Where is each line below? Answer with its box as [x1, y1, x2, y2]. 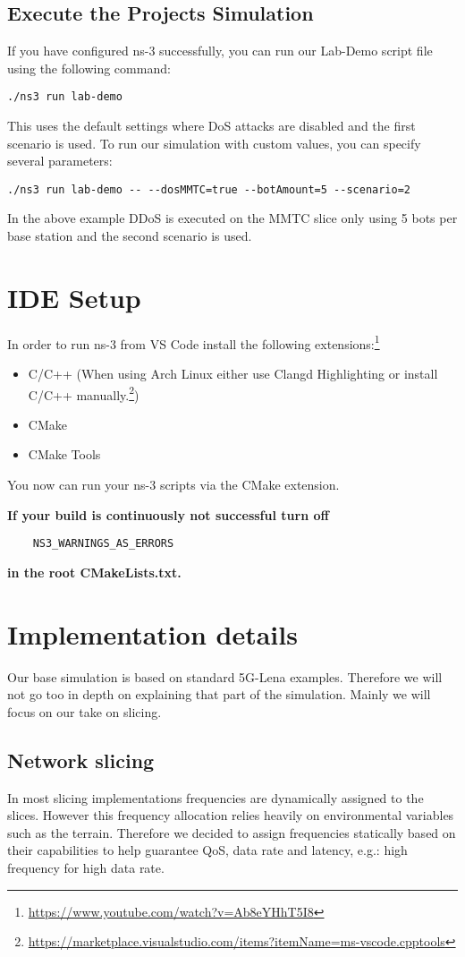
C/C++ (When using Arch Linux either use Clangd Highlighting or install [28, 364, 438, 383]
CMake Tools [28, 445, 101, 464]
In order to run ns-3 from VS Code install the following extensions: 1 [7, 331, 380, 353]
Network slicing [7, 746, 155, 773]
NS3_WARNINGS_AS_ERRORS [32, 537, 174, 551]
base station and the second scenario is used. [7, 226, 252, 245]
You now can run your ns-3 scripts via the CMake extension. [7, 475, 340, 494]
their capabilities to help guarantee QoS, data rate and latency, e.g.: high [7, 841, 408, 859]
